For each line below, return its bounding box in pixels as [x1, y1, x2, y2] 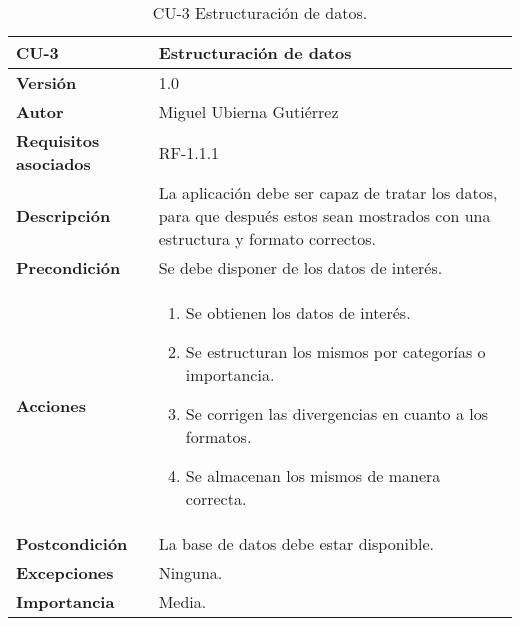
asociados [16, 152, 91, 175]
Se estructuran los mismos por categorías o [185, 340, 486, 363]
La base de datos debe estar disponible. [158, 532, 434, 555]
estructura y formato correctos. [158, 227, 376, 250]
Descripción [16, 204, 111, 227]
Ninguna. [158, 561, 223, 584]
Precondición [16, 256, 121, 279]
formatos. [185, 425, 252, 448]
